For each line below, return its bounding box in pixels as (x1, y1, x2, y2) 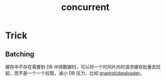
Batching (5, 50, 35, 58)
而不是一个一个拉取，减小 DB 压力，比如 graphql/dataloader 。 (14, 70, 145, 76)
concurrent (61, 2, 110, 13)
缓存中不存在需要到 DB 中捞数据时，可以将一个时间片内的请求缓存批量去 (5, 64, 156, 69)
